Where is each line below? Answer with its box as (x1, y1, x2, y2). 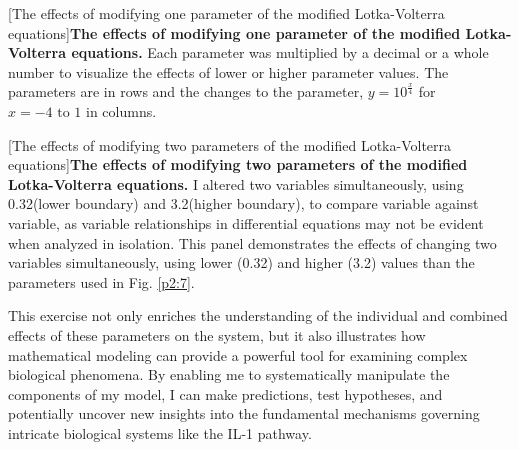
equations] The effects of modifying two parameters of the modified (8, 154, 468, 175)
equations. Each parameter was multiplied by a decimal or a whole (71, 42, 489, 63)
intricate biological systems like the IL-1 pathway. (8, 422, 312, 443)
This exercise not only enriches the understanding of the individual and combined (8, 305, 508, 326)
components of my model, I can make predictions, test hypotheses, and (8, 383, 443, 404)
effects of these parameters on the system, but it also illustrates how (8, 324, 426, 345)
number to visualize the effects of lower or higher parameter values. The (8, 61, 449, 82)
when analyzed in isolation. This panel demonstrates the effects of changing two (8, 232, 497, 253)
